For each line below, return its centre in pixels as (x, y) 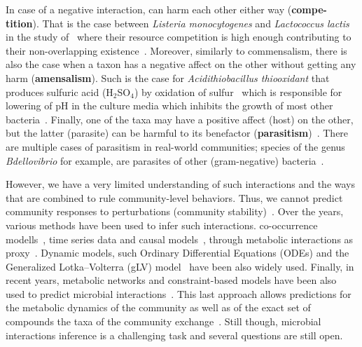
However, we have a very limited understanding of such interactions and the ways (180, 184)
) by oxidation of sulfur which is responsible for (238, 91)
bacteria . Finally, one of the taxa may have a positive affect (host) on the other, (180, 119)
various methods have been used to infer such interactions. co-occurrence (162, 225)
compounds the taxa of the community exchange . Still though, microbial (163, 321)
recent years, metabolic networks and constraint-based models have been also (171, 280)
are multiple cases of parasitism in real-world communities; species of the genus (175, 146)
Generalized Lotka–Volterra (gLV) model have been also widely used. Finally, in (180, 266)
